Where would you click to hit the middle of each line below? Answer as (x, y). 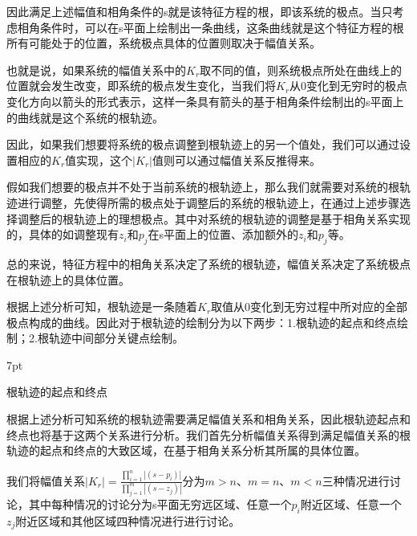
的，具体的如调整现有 (63, 234)
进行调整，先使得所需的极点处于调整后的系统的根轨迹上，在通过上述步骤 (208, 202)
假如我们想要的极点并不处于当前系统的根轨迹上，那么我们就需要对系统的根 (203, 187)
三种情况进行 (356, 480)
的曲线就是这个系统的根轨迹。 (85, 117)
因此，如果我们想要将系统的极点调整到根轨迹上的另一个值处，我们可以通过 (203, 144)
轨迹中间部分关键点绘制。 (116, 338)
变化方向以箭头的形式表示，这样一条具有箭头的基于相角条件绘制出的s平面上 (205, 101)
